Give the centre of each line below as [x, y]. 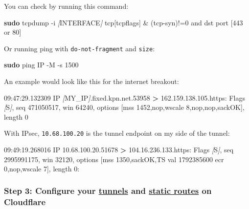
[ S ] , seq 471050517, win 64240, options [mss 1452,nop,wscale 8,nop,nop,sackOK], [124, 107]
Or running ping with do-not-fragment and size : [79, 48]
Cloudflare [25, 201]
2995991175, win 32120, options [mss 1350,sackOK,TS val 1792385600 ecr [114, 159]
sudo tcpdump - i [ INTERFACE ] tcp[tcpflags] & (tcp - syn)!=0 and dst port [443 [124, 22]
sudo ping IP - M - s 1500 [41, 65]
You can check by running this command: [66, 6]
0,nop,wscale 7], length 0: [42, 169]
